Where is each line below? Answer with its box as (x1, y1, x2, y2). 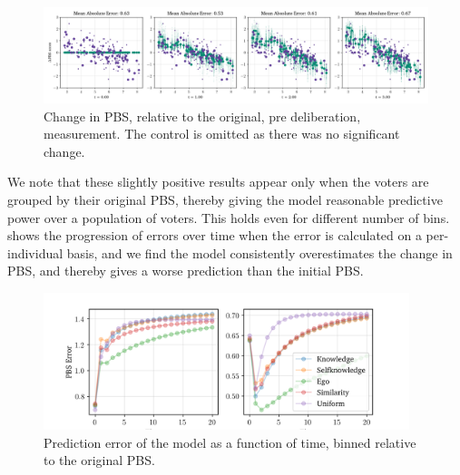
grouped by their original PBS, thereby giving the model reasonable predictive (7, 189, 443, 208)
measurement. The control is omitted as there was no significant (44, 124, 400, 143)
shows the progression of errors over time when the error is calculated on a (7, 226, 422, 245)
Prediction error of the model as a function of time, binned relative (44, 432, 416, 451)
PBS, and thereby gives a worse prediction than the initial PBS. (7, 261, 364, 280)
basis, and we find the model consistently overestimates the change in (66, 243, 453, 262)
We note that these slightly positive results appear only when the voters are (7, 172, 429, 191)
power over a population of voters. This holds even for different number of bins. (7, 208, 450, 227)
